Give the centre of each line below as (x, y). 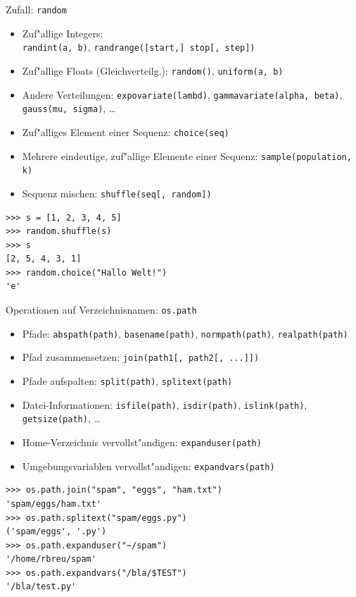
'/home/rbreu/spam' (51, 559)
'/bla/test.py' (41, 587)
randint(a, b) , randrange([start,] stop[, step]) (139, 47)
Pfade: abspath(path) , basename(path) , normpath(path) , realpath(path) (185, 333)
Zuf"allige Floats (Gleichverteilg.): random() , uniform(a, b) (153, 70)
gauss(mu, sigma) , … (69, 108)
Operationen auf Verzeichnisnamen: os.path (101, 310)
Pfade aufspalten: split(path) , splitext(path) (127, 381)
